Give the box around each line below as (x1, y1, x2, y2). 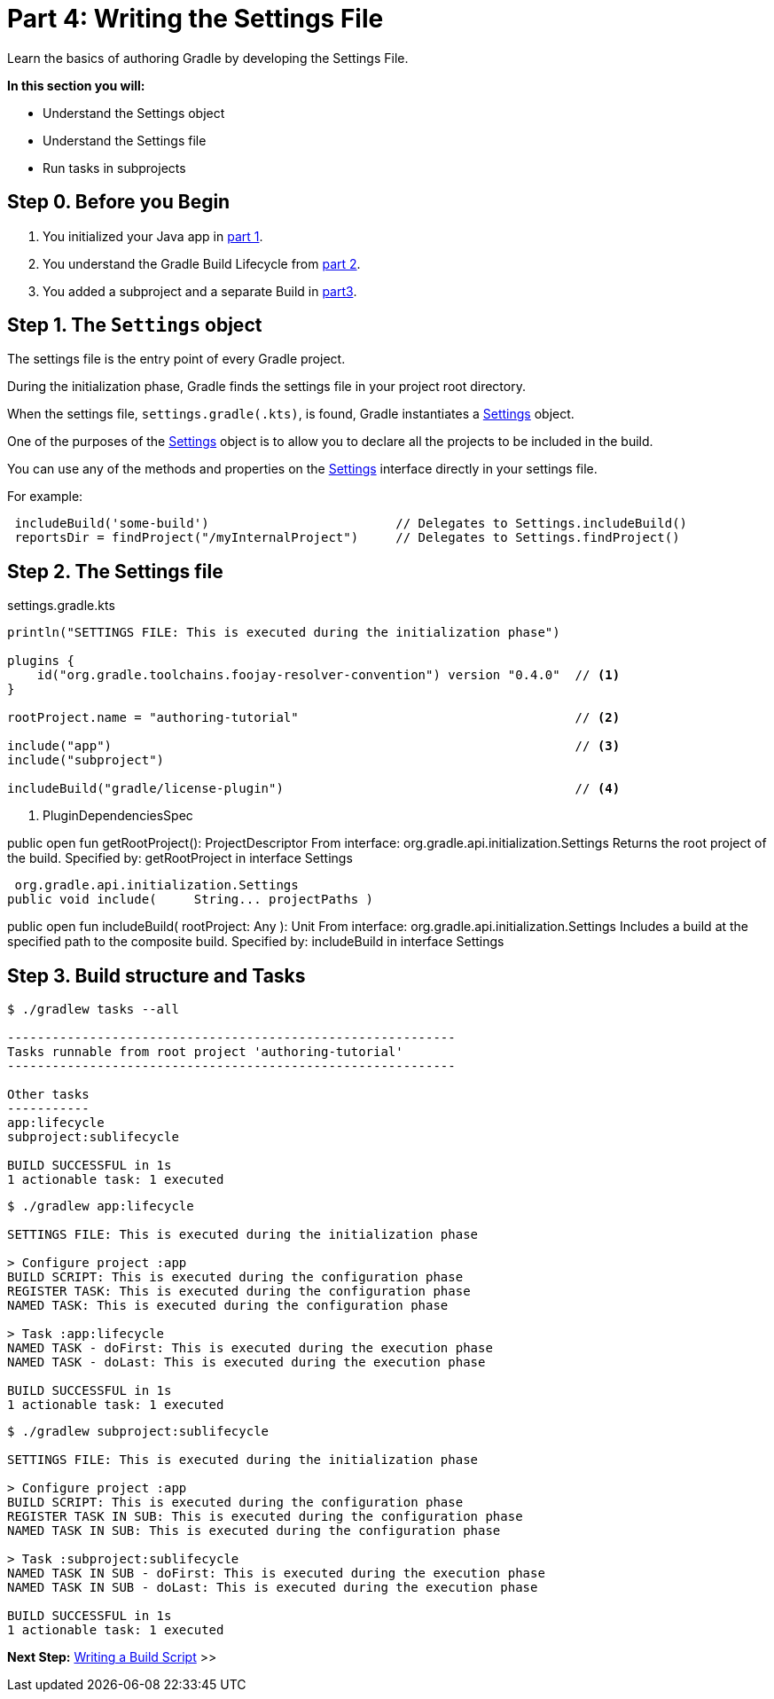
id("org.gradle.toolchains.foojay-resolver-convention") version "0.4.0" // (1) (36, 668, 621, 683)
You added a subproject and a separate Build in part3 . (43, 283, 357, 299)
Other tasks (7, 1087, 90, 1102)
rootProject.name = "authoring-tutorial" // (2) (7, 710, 621, 725)
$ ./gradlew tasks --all (7, 1002, 179, 1017)
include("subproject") (7, 753, 165, 768)
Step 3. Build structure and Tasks (7, 964, 306, 987)
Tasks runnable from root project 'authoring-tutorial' (7, 1045, 403, 1060)
